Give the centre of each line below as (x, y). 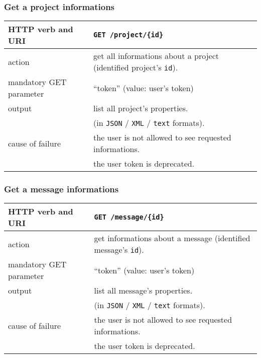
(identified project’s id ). (136, 67)
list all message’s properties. (143, 291)
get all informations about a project (156, 56)
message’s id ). (119, 250)
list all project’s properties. (141, 108)
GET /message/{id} (129, 217)
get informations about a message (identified (172, 238)
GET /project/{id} (128, 35)
